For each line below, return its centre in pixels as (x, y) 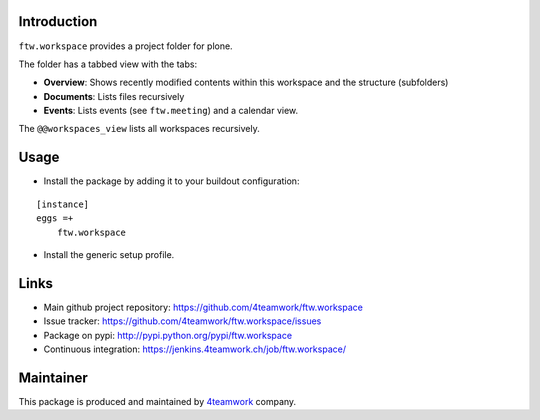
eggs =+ (55, 218)
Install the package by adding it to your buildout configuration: (171, 181)
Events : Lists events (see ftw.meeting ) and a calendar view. (171, 111)
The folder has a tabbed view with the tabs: (108, 64)
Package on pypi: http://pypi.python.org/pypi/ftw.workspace (168, 335)
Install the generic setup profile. (109, 254)
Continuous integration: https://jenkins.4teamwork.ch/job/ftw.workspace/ (195, 349)
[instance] (63, 204)
